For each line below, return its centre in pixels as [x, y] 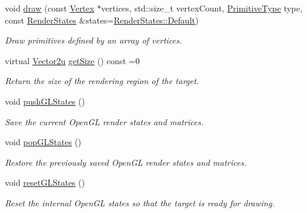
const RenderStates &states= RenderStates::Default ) [102, 20]
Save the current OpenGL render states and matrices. [104, 121]
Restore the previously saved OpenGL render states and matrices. [126, 162]
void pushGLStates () [45, 101]
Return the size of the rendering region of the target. [102, 81]
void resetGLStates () [45, 182]
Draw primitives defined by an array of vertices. [94, 40]
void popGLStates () [43, 142]
